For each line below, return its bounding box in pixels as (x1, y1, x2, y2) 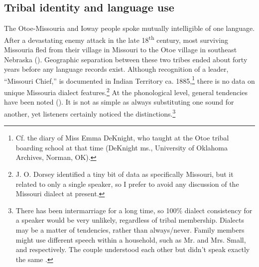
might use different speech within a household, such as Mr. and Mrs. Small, (15, 234, 246, 245)
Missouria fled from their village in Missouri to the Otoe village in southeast (4, 44, 237, 55)
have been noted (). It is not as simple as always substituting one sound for (4, 97, 234, 107)
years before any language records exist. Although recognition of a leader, (4, 64, 229, 74)
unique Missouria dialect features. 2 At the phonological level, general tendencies (4, 86, 248, 97)
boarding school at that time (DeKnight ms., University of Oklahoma (15, 142, 228, 152)
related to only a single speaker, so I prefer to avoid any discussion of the (15, 178, 239, 189)
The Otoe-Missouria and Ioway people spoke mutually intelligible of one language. (4, 23, 255, 33)
